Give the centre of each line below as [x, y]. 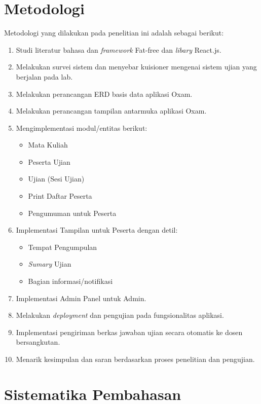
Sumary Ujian [50, 264]
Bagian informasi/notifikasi [70, 281]
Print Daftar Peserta [60, 196]
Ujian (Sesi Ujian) [56, 179]
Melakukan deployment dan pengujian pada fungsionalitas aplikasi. [120, 315]
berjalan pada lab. [44, 76]
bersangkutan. [38, 342]
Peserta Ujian [49, 161]
